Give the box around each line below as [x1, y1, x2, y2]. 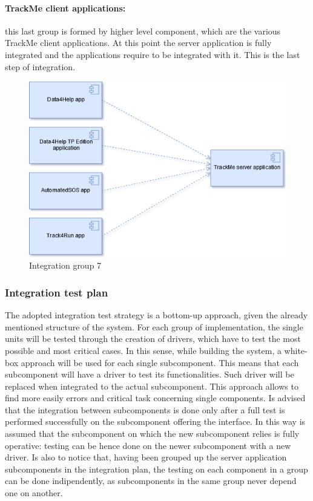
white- [284, 344, 308, 356]
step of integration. [5, 60, 76, 73]
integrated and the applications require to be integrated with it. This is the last [5, 48, 300, 61]
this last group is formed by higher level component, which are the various [5, 24, 281, 37]
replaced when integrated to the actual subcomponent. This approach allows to [5, 379, 298, 392]
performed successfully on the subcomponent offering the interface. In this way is [5, 415, 306, 428]
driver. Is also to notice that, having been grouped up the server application [5, 451, 287, 463]
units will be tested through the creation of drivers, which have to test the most [5, 332, 301, 345]
